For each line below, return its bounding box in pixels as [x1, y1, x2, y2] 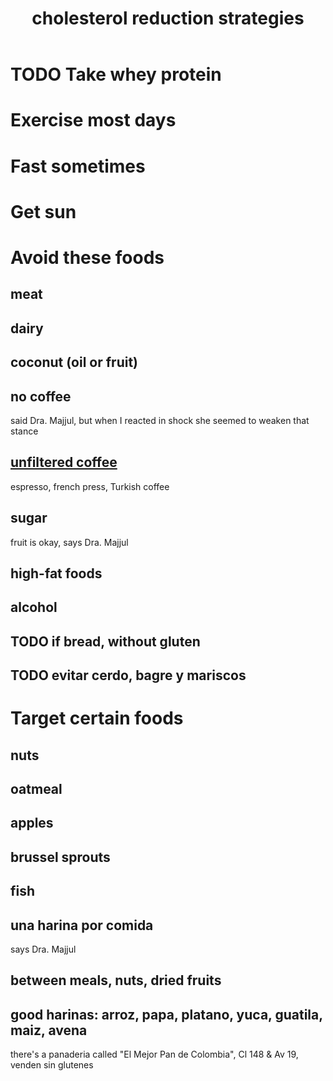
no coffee [10, 388, 72, 405]
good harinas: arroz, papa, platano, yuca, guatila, [10, 1006, 323, 1023]
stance [10, 425, 39, 437]
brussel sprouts [10, 848, 111, 866]
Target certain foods [10, 707, 184, 730]
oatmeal [10, 781, 63, 798]
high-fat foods [10, 565, 103, 582]
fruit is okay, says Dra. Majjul [10, 536, 129, 548]
